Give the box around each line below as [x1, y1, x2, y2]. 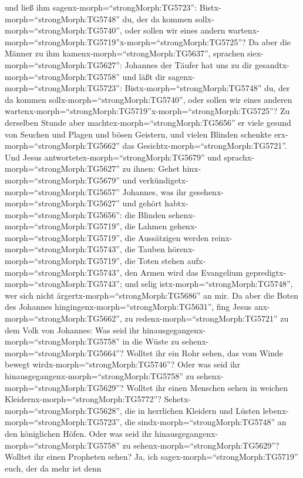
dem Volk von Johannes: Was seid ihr [5, 323, 140, 336]
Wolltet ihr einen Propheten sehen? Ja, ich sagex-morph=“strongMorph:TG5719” [5, 450, 298, 463]
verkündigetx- [139, 173, 188, 186]
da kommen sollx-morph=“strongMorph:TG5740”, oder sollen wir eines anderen [5, 93, 292, 105]
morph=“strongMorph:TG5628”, [5, 404, 122, 416]
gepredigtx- [245, 266, 287, 278]
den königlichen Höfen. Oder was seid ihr [5, 427, 152, 439]
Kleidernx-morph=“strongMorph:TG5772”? [5, 393, 161, 405]
